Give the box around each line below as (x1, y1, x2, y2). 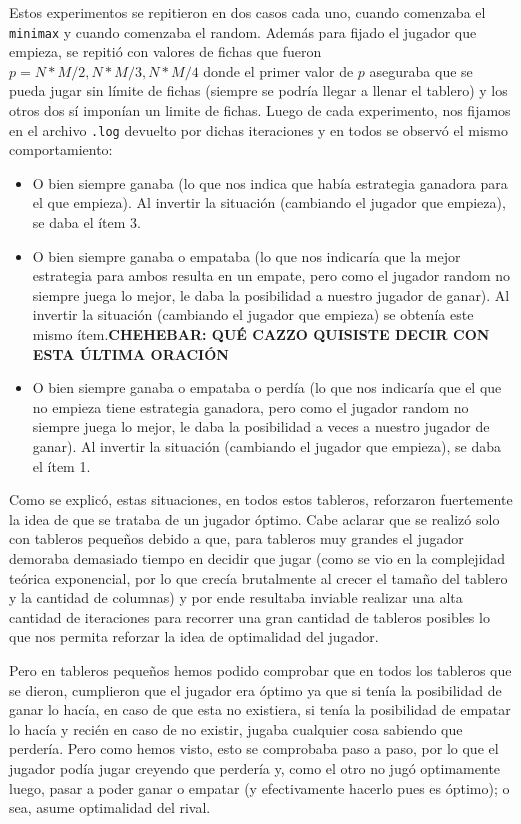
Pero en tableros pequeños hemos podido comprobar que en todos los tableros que (9, 659, 512, 680)
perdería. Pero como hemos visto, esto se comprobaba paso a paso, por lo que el (9, 738, 499, 759)
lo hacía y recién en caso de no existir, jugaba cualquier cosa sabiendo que (9, 718, 463, 739)
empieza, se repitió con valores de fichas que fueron (9, 41, 322, 62)
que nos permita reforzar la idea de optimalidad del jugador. (9, 626, 379, 647)
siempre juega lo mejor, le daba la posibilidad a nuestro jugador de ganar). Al (32, 284, 510, 305)
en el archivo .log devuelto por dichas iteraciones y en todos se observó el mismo (9, 119, 508, 140)
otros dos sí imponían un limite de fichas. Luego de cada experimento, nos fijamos (9, 100, 511, 121)
